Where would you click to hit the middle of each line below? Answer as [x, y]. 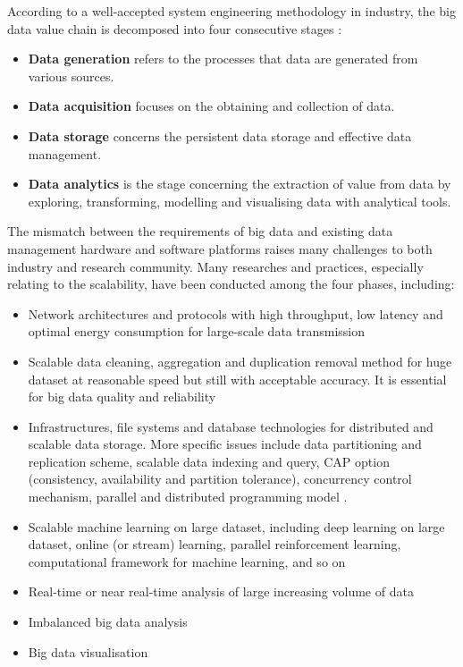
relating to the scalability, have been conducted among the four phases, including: [231, 284]
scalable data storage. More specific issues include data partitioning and [225, 444]
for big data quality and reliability [122, 397]
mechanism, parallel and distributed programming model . [188, 497]
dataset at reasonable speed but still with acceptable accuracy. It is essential [237, 379]
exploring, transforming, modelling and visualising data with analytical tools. [240, 201]
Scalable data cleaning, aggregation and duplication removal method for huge [240, 361]
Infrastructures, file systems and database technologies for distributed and [231, 426]
